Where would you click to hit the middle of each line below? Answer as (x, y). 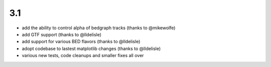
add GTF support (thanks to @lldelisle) (62, 34)
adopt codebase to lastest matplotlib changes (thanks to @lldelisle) (91, 48)
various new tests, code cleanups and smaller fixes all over (83, 56)
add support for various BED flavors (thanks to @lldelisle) (81, 42)
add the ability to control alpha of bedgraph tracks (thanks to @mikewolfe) (99, 28)
